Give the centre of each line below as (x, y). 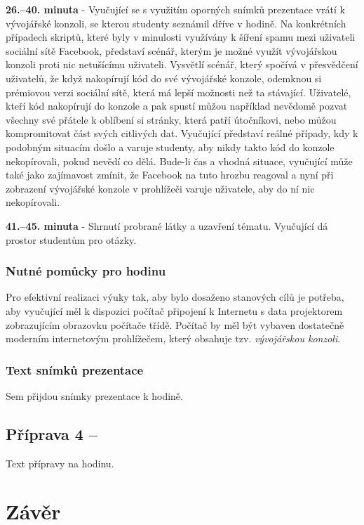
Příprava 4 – (52, 433)
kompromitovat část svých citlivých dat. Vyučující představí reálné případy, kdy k (182, 133)
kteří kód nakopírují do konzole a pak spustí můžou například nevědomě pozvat (177, 106)
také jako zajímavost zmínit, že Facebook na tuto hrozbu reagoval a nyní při (170, 175)
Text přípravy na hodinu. (60, 463)
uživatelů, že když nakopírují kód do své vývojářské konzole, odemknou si (164, 78)
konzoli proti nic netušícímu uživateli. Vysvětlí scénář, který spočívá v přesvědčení (182, 64)
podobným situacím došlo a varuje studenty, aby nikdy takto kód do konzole (170, 147)
